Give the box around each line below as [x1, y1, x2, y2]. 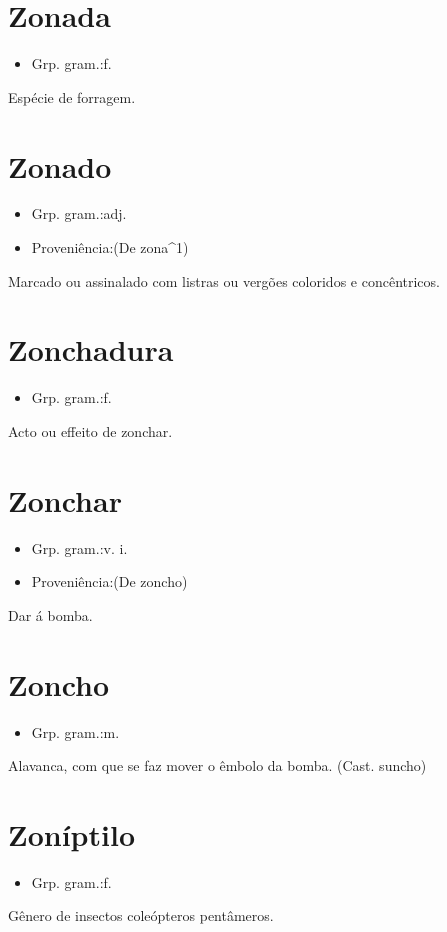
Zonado [8, 145, 112, 186]
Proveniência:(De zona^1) [31, 237, 189, 258]
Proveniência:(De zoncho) [31, 571, 188, 592]
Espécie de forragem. [8, 86, 136, 107]
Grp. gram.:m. [31, 721, 120, 742]
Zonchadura [8, 329, 174, 370]
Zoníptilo [8, 813, 135, 854]
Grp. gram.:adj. [31, 203, 127, 224]
